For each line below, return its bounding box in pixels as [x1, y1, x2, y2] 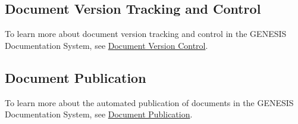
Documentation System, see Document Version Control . [5, 39, 208, 51]
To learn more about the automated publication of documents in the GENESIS [5, 96, 294, 108]
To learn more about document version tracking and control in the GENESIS [5, 27, 287, 40]
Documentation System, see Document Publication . [5, 108, 193, 120]
